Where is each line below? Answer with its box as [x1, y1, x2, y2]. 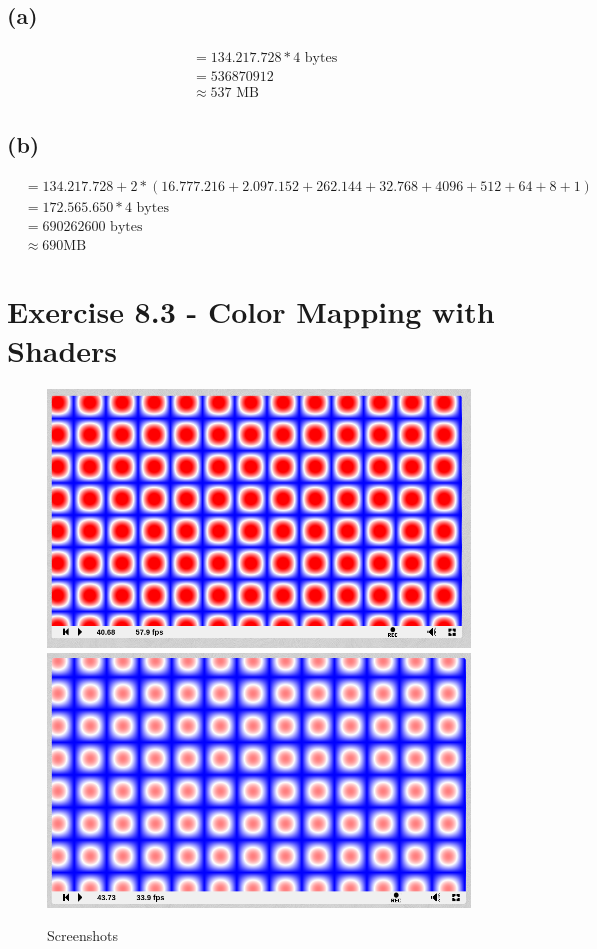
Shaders [7, 330, 118, 370]
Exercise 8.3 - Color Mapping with [7, 290, 495, 331]
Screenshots [47, 925, 118, 946]
